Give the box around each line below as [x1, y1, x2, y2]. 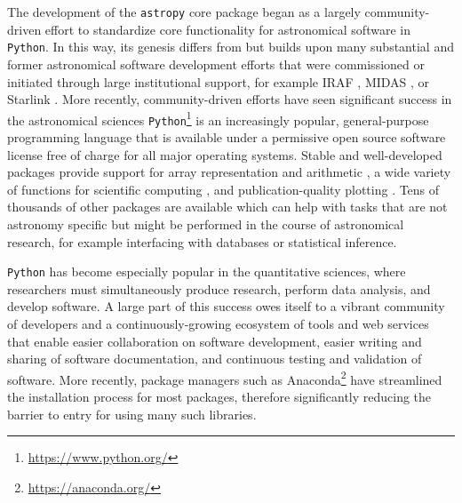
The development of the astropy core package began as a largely [7, 3, 361, 20]
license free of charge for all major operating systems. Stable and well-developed [7, 145, 442, 164]
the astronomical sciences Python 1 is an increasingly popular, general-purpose [7, 108, 429, 129]
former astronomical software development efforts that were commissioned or [7, 54, 425, 73]
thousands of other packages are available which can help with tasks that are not [7, 197, 448, 216]
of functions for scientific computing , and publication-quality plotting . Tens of [7, 180, 440, 198]
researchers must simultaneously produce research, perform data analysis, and [7, 279, 431, 298]
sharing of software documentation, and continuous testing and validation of [7, 349, 422, 368]
